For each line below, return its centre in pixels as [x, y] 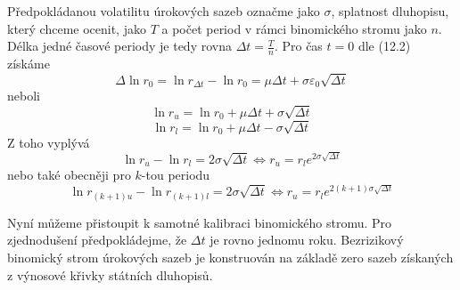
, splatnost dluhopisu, [390, 11]
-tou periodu [176, 175]
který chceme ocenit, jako [77, 28]
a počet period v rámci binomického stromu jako [294, 28]
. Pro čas [298, 46]
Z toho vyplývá [49, 143]
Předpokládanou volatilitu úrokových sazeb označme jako [164, 11]
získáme [29, 64]
